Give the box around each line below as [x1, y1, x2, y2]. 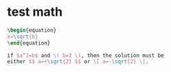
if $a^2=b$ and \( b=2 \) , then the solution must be [7, 52, 165, 59]
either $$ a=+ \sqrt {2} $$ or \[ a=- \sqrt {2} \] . [7, 58, 149, 65]
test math [7, 4, 63, 20]
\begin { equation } [7, 27, 57, 34]
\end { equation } [7, 39, 51, 47]
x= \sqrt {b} [7, 33, 38, 40]
